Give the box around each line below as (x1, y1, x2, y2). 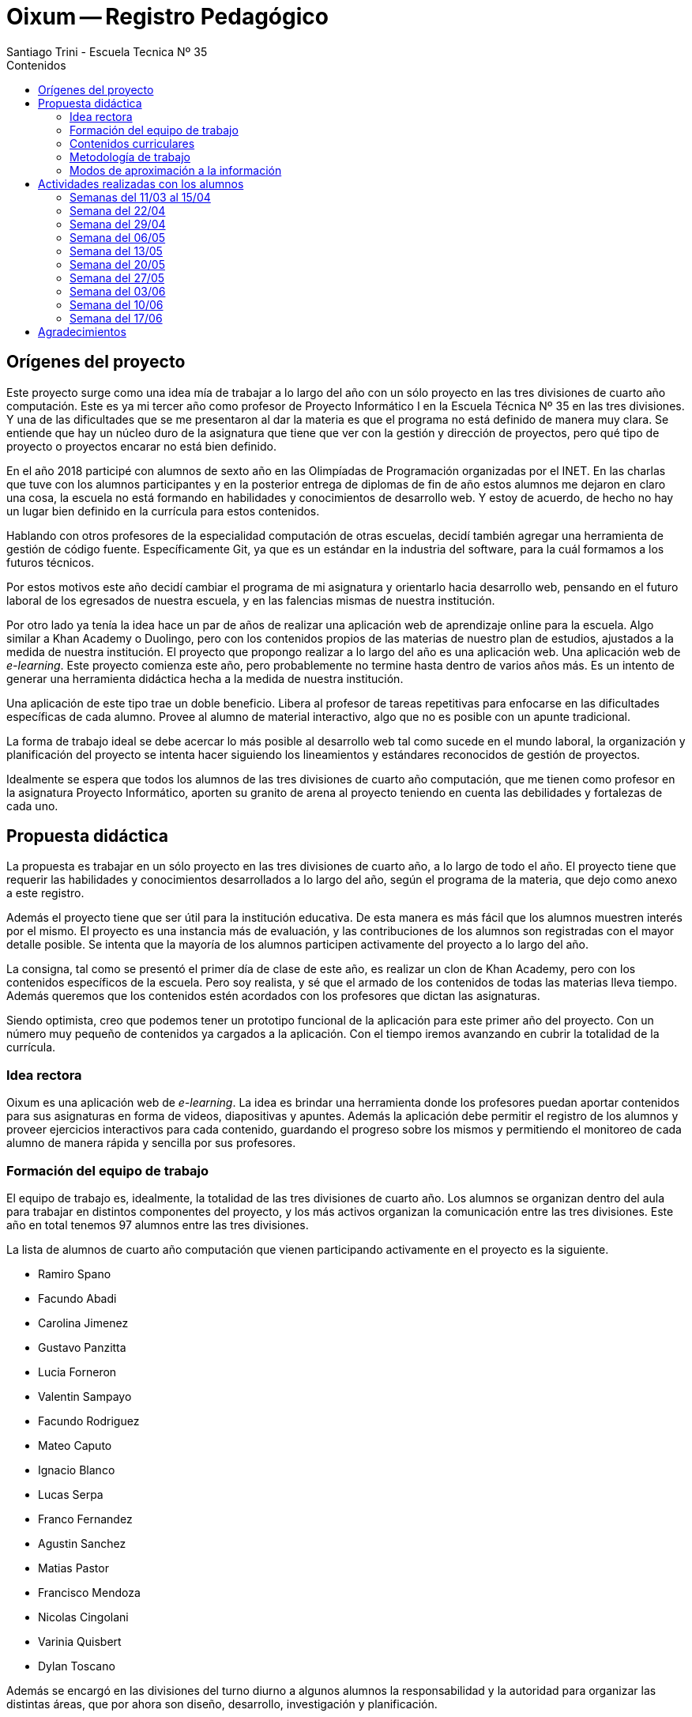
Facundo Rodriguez (38, 1413, 140, 1428)
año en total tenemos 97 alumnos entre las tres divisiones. (6, 1217, 309, 1232)
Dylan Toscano (38, 1659, 115, 1673)
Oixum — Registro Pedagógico (6, 3, 329, 30)
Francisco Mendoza (38, 1585, 141, 1599)
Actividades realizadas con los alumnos (38, 176, 244, 191)
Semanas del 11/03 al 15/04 (70, 190, 211, 204)
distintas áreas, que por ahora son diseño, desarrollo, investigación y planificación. (6, 1696, 438, 1711)
